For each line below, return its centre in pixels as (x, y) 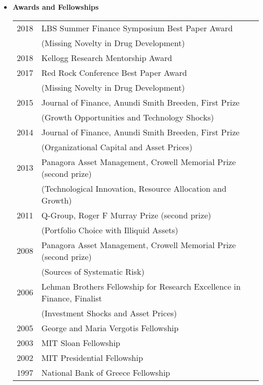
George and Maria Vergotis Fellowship (110, 328)
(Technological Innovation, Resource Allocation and (134, 188)
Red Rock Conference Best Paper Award (114, 72)
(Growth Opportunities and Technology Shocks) (128, 117)
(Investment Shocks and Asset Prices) (109, 313)
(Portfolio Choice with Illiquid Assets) (110, 230)
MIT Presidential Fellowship (92, 357)
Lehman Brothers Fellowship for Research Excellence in (141, 286)
